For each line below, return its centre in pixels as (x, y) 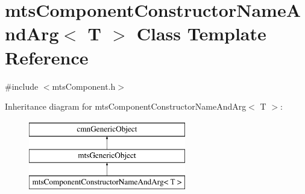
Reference (47, 57)
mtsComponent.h (84, 86)
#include (22, 86)
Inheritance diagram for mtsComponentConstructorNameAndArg (126, 106)
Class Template (201, 33)
